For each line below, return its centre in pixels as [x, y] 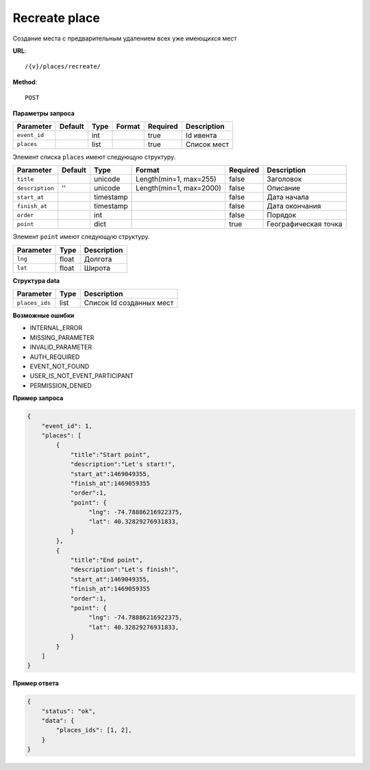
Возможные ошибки [44, 316]
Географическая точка [305, 224]
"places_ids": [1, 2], [94, 730]
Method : [25, 82]
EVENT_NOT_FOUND [60, 367]
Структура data [36, 280]
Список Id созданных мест [129, 303]
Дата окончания [294, 206]
